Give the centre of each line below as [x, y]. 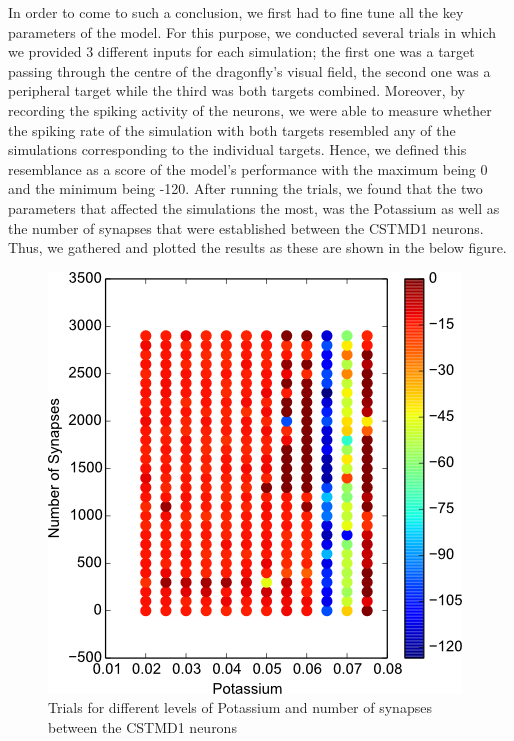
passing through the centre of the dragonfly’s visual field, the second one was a [249, 70]
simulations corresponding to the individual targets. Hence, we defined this [237, 149]
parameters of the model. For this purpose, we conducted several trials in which [252, 31]
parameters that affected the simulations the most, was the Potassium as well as [254, 207]
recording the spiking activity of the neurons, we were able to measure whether [250, 109]
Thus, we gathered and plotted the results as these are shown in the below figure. [257, 247]
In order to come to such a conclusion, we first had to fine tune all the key [236, 12]
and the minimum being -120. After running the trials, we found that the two [245, 188]
